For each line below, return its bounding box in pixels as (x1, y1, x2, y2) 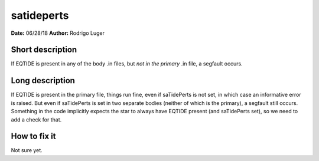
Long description (11, 75, 75, 86)
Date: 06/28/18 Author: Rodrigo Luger (11, 29, 105, 37)
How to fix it (11, 132, 56, 142)
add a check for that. (11, 116, 62, 123)
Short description (11, 45, 77, 55)
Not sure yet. (11, 147, 43, 154)
